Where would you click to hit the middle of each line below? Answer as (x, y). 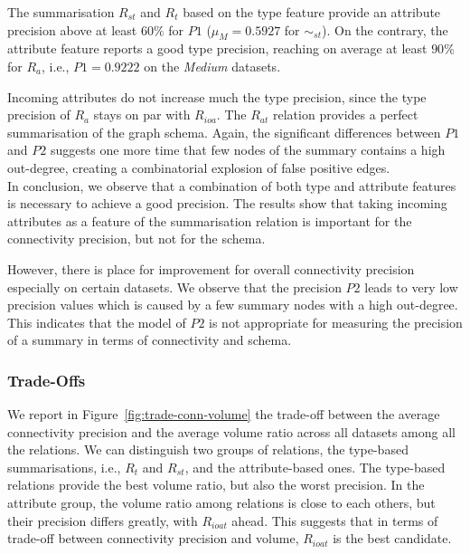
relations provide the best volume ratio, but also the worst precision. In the (216, 485)
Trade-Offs (47, 380)
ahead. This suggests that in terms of (335, 520)
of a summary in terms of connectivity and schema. (150, 340)
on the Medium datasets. (212, 66)
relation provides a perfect (346, 115)
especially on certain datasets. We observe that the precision (174, 287)
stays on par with (142, 115)
